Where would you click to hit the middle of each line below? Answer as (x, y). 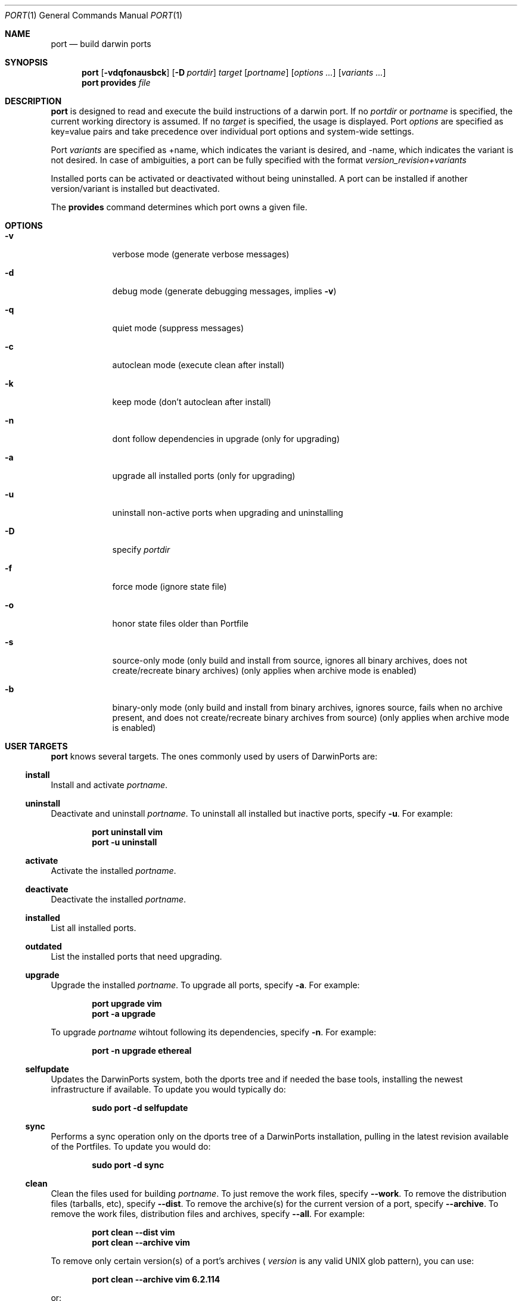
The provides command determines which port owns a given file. (179, 207)
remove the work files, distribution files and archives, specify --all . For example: (208, 1214)
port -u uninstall (125, 842)
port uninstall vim (127, 832)
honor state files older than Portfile (180, 623)
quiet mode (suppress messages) (178, 328)
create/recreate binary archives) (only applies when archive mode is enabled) (265, 670)
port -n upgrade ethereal (142, 1051)
